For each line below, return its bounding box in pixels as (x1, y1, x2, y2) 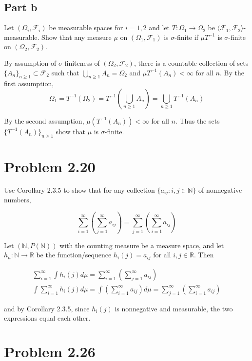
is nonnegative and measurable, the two (115, 303, 233, 313)
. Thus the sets (175, 115, 220, 126)
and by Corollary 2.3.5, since (4, 303, 90, 313)
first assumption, (4, 78, 54, 89)
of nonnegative (198, 184, 242, 195)
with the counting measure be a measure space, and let (59, 240, 224, 250)
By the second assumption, (4, 115, 84, 126)
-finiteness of (62, 57, 100, 68)
